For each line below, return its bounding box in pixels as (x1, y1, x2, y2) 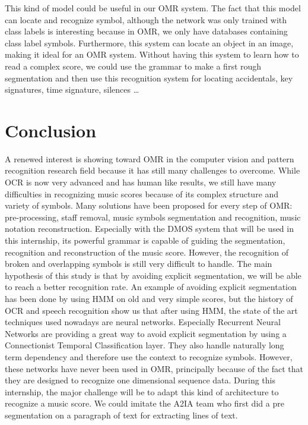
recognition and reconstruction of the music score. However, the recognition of (5, 245, 289, 258)
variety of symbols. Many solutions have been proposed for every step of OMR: (5, 199, 293, 212)
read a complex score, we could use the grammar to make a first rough (5, 59, 262, 72)
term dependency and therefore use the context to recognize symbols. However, (5, 350, 293, 363)
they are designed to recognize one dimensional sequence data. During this (5, 374, 275, 386)
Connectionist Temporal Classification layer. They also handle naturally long (5, 339, 284, 351)
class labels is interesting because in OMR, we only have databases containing (5, 25, 288, 37)
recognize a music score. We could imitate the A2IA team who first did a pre (5, 397, 284, 410)
